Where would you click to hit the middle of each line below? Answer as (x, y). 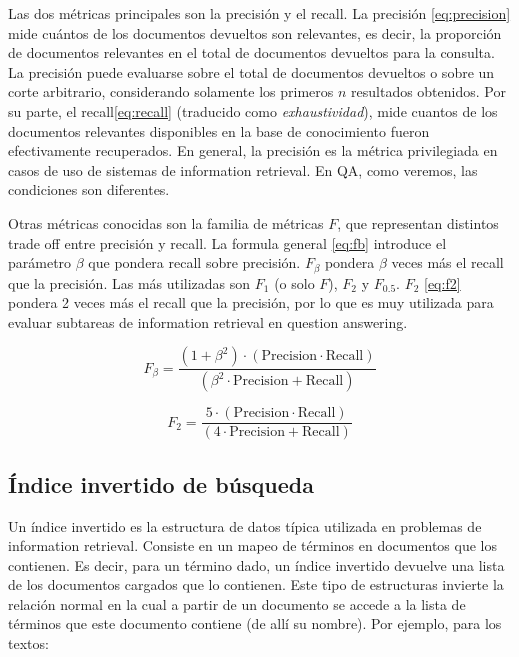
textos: (28, 643)
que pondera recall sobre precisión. (194, 262)
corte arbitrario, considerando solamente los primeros (171, 91)
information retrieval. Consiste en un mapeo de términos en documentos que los (252, 545)
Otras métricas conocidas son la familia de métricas (166, 222)
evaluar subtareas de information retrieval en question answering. (208, 321)
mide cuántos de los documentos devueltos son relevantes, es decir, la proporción (255, 32)
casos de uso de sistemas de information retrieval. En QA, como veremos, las (243, 169)
